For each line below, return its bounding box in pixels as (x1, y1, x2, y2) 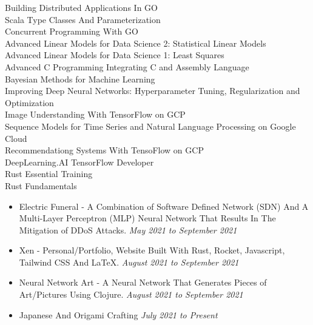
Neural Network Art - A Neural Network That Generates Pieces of (19, 276, 267, 289)
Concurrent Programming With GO (5, 25, 138, 38)
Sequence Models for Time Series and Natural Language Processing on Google (5, 119, 296, 132)
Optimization (5, 96, 54, 109)
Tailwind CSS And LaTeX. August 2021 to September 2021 (19, 255, 239, 268)
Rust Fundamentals (5, 179, 77, 192)
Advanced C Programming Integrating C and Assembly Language (5, 60, 249, 73)
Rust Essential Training (5, 167, 93, 180)
